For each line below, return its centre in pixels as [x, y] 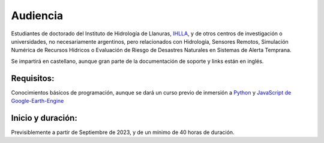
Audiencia [37, 16]
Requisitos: [33, 78]
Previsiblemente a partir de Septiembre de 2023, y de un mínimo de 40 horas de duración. [123, 132]
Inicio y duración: [44, 118]
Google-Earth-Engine [37, 101]
